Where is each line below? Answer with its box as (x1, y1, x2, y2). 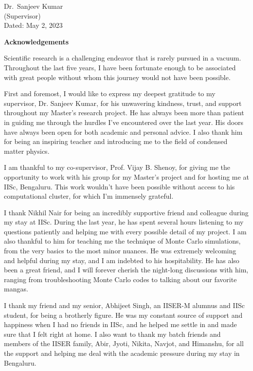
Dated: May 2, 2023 (4, 20, 63, 30)
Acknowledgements (4, 36, 69, 46)
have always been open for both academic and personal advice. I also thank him (4, 126, 243, 137)
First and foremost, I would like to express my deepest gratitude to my (4, 88, 216, 99)
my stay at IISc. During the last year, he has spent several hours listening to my (4, 217, 244, 227)
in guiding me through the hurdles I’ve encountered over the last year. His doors (4, 117, 244, 127)
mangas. (4, 284, 28, 294)
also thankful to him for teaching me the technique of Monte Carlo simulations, (4, 236, 241, 246)
